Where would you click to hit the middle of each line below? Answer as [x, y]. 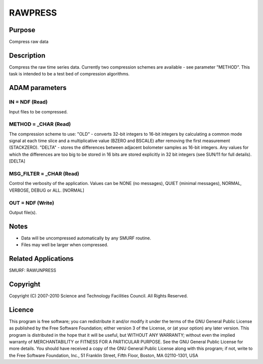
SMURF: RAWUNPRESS [33, 271]
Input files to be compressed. [38, 111]
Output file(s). [23, 212]
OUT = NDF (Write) [32, 203]
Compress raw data [29, 42]
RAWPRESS [33, 13]
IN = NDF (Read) [28, 102]
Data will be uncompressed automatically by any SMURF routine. [86, 238]
